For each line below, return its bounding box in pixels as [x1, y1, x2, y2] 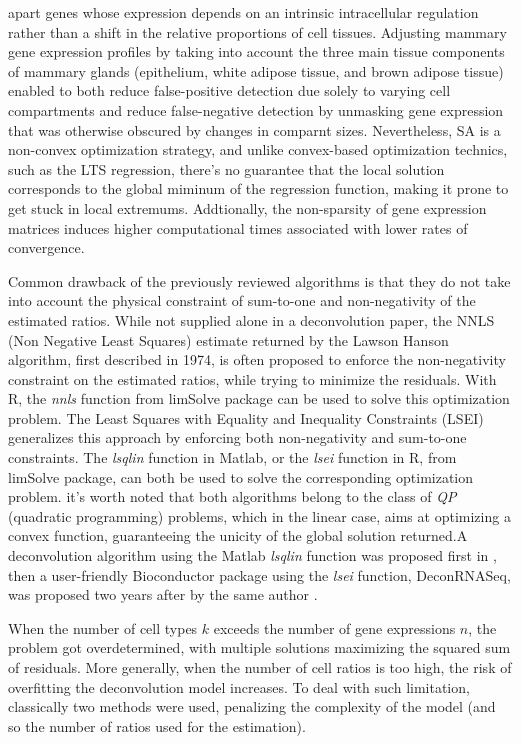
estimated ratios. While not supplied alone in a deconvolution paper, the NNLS [8, 309, 495, 330]
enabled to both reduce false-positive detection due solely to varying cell [8, 80, 451, 101]
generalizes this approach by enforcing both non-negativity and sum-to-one [8, 427, 467, 448]
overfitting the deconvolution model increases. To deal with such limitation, [8, 676, 470, 697]
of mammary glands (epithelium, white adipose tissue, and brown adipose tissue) [8, 60, 504, 81]
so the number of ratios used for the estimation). [8, 715, 306, 736]
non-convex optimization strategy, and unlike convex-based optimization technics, [8, 139, 508, 160]
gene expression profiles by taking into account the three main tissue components [8, 41, 505, 62]
